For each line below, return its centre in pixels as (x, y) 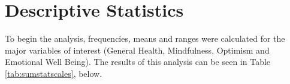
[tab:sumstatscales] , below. (54, 73)
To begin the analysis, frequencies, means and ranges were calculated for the (145, 38)
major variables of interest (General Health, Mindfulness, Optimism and (137, 50)
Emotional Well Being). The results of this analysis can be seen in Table (138, 62)
